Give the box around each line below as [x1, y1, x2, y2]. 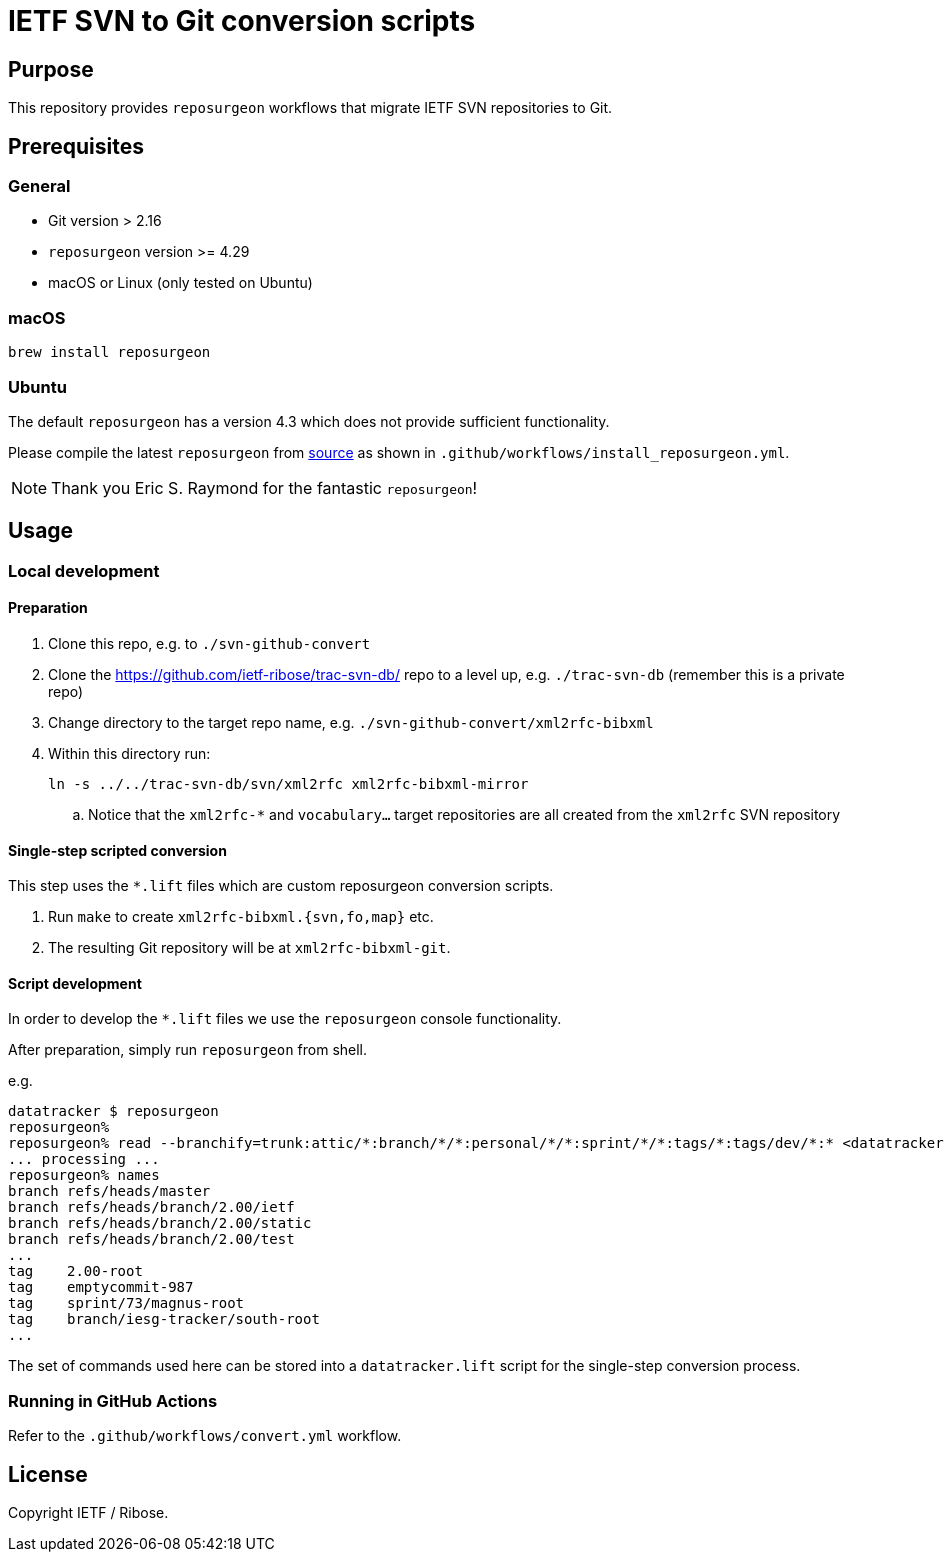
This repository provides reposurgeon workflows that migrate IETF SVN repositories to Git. [8, 99, 613, 117]
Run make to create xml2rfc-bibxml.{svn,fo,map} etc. [48, 908, 434, 926]
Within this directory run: [48, 744, 211, 762]
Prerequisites [8, 133, 144, 159]
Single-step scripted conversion [8, 841, 227, 859]
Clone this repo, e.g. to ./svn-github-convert [48, 634, 371, 652]
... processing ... [8, 1151, 160, 1168]
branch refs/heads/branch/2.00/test [8, 1231, 295, 1248]
